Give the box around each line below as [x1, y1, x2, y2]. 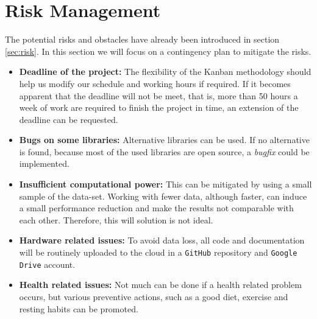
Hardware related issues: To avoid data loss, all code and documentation [19, 234, 305, 247]
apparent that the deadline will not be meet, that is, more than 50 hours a [19, 89, 298, 102]
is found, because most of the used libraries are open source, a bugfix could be [19, 145, 310, 158]
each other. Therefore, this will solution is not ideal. [19, 213, 213, 226]
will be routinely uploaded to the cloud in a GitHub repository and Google [19, 246, 297, 259]
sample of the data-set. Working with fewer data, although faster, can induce [19, 189, 307, 202]
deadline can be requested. [19, 113, 118, 125]
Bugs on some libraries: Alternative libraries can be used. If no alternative [19, 133, 310, 146]
